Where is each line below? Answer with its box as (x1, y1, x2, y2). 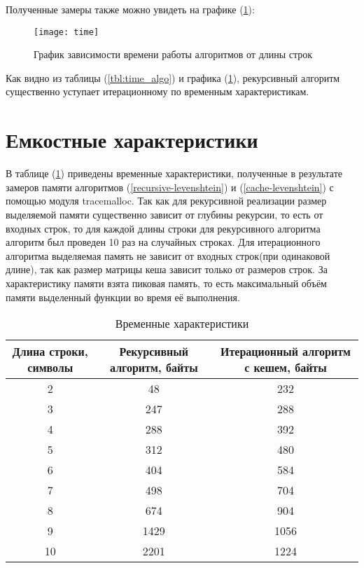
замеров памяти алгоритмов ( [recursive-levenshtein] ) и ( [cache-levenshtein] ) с (6, 179, 334, 194)
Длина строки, (12, 343, 88, 360)
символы (27, 359, 73, 376)
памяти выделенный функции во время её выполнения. (6, 289, 240, 304)
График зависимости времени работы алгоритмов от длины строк (34, 47, 313, 62)
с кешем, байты (244, 359, 327, 376)
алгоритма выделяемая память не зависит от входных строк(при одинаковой (6, 248, 330, 263)
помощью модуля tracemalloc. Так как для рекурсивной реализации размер (6, 193, 327, 208)
